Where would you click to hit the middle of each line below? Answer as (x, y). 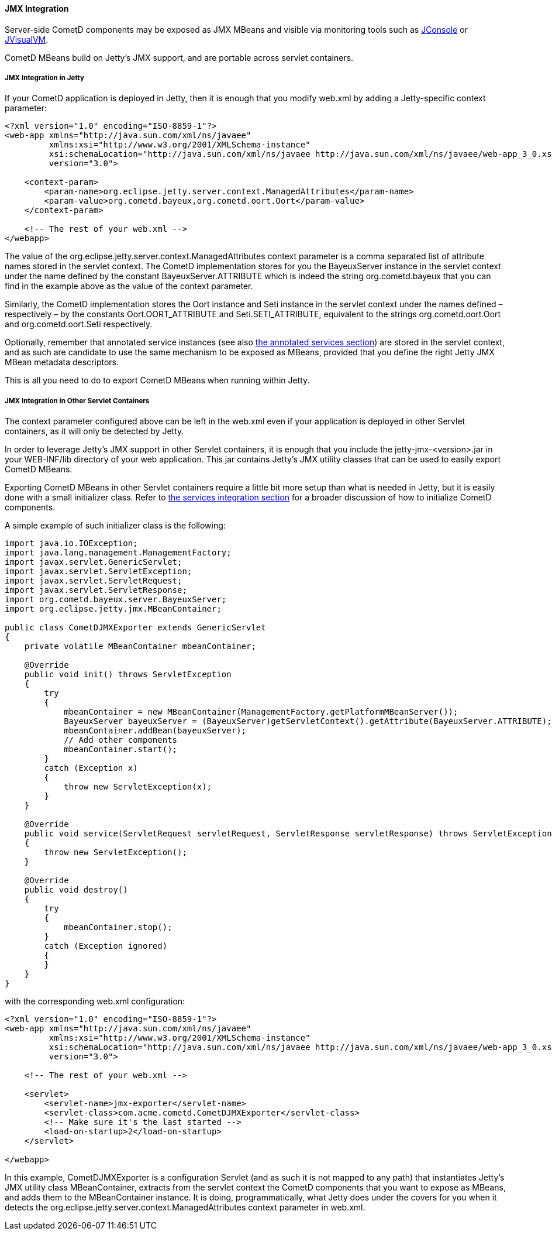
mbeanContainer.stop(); (118, 927)
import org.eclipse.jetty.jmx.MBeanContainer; (113, 609)
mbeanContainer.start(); (121, 749)
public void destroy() (76, 890)
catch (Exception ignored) (106, 946)
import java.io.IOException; (71, 543)
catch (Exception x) (91, 768)
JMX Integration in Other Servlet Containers (77, 401)
